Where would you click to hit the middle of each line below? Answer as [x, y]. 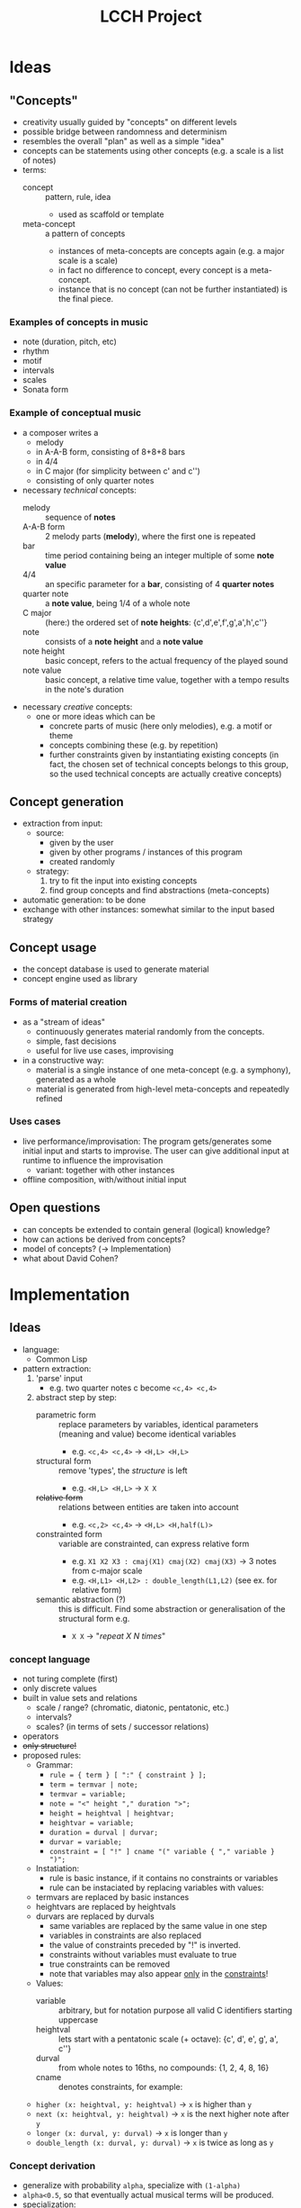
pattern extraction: [57, 1368]
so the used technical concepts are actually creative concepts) [165, 774]
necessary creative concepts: [77, 706]
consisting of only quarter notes [95, 480]
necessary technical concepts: [79, 490]
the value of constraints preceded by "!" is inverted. [145, 1945]
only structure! [49, 1745]
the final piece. [86, 299]
